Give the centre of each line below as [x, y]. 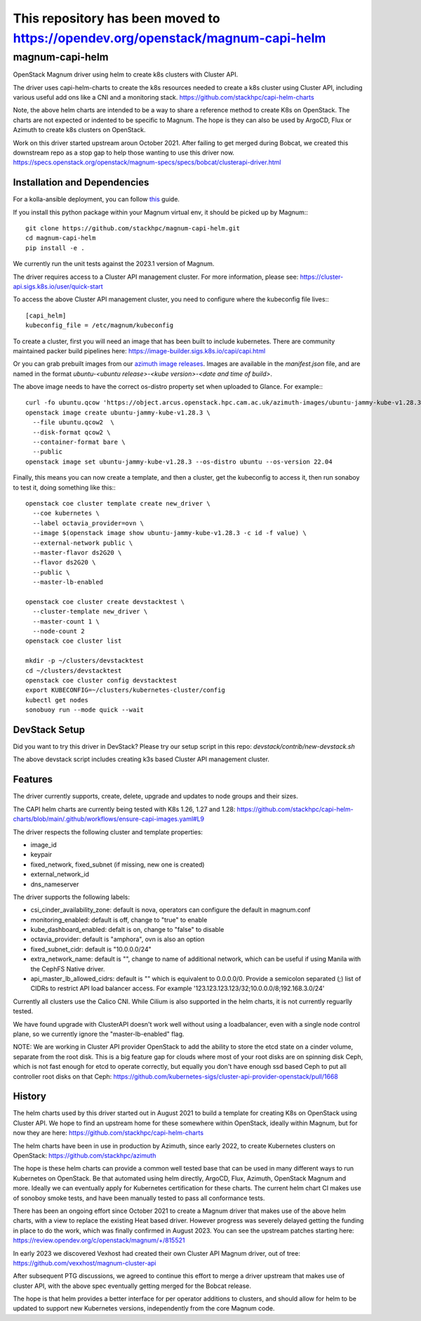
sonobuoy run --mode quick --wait [85, 710]
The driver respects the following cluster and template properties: [108, 832]
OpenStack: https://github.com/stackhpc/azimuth [85, 1156]
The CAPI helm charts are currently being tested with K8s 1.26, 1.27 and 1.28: [124, 809]
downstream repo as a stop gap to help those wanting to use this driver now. [124, 152]
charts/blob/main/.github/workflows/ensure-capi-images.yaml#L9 [109, 819]
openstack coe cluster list [74, 641]
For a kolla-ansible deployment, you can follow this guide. [96, 199]
